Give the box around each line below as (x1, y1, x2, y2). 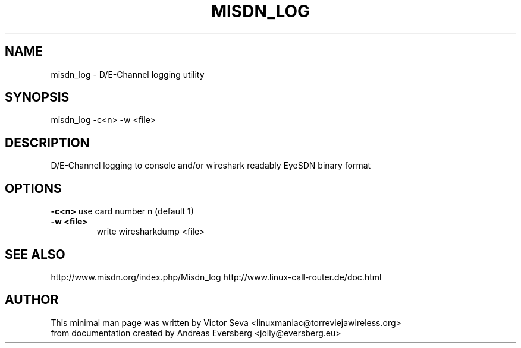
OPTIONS (5, 181, 62, 196)
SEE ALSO (5, 246, 65, 262)
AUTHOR (5, 292, 59, 308)
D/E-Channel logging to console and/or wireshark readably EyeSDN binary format (51, 160, 371, 171)
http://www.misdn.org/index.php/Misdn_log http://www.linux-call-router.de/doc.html (51, 271, 382, 282)
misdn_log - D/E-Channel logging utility (51, 69, 205, 80)
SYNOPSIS (5, 90, 70, 105)
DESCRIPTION (5, 135, 90, 150)
